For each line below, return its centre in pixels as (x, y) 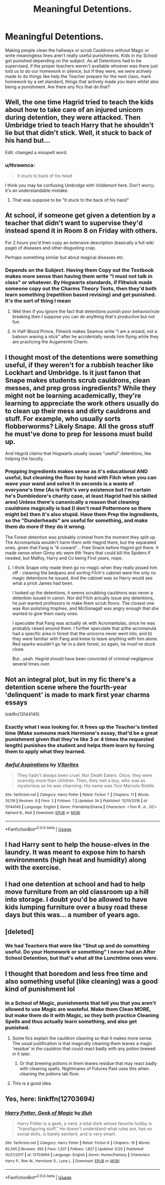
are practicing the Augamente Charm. (50, 342)
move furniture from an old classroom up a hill (77, 892)
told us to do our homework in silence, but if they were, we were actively (79, 71)
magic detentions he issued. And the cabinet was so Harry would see (82, 578)
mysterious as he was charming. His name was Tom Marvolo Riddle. (86, 786)
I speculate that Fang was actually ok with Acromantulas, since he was (84, 623)
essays (16, 702)
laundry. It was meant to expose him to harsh (75, 852)
